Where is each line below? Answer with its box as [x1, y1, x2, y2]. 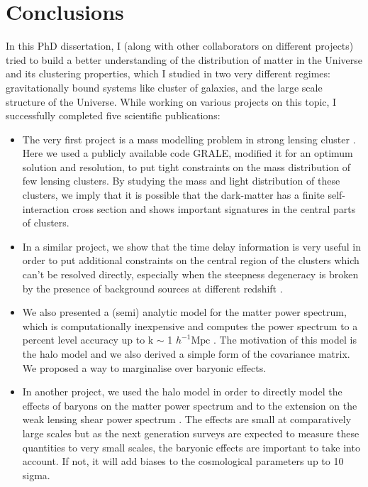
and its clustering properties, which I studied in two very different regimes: [6, 66, 330, 81]
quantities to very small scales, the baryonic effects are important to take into [22, 439, 360, 454]
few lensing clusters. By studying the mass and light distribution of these [22, 173, 340, 188]
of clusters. [22, 215, 69, 230]
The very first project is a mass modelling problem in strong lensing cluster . [22, 131, 356, 146]
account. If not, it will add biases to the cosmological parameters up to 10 [22, 454, 344, 469]
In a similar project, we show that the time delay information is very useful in [22, 239, 362, 253]
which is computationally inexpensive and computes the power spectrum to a [22, 318, 358, 333]
